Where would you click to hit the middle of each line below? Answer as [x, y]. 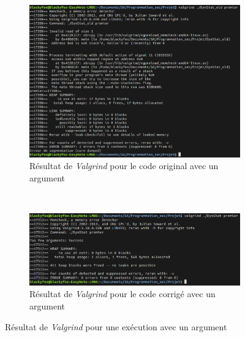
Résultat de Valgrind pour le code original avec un [124, 166]
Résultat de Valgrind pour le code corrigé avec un [123, 294]
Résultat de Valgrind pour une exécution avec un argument [116, 326]
